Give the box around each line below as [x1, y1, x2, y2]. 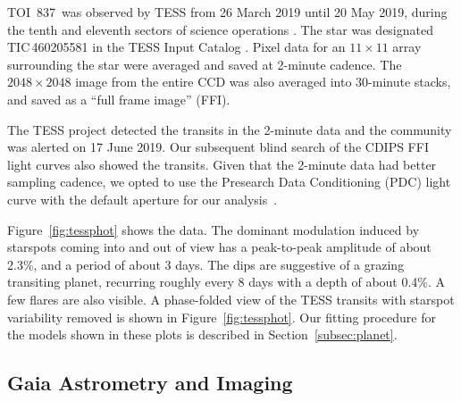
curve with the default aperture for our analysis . [7, 189, 278, 208]
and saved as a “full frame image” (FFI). [7, 89, 230, 108]
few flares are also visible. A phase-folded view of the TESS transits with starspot [7, 289, 455, 308]
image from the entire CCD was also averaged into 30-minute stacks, [75, 72, 451, 91]
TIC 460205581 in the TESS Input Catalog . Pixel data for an [7, 38, 346, 56]
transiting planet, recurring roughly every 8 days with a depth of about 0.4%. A [7, 272, 446, 291]
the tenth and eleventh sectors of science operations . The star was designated [7, 20, 433, 38]
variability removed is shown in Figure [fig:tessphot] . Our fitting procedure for [7, 307, 436, 326]
